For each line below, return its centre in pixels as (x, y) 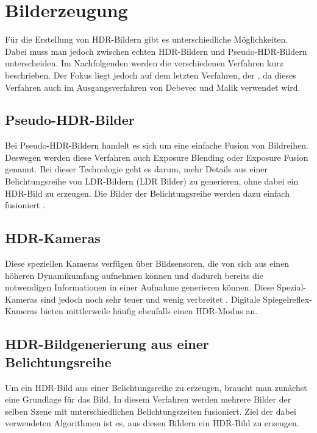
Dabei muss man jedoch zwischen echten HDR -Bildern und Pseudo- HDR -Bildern (156, 51)
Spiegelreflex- (287, 299)
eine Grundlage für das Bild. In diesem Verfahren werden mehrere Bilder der (148, 399)
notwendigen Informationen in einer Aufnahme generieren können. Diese (140, 287)
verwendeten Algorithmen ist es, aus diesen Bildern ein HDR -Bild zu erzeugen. (152, 423)
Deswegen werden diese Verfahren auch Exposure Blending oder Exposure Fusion (157, 157)
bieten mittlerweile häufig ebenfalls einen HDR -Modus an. (149, 311)
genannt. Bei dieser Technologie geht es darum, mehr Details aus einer (136, 169)
